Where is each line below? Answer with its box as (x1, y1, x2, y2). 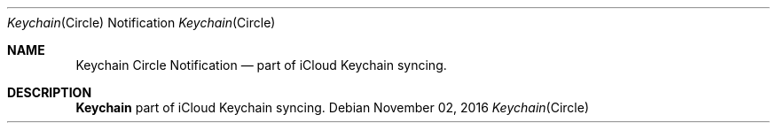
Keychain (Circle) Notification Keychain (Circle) (7, 15, 276, 30)
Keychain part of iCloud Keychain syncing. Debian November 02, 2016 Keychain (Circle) (75, 100, 589, 115)
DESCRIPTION (7, 85, 92, 100)
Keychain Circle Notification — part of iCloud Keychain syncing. (75, 57, 447, 73)
